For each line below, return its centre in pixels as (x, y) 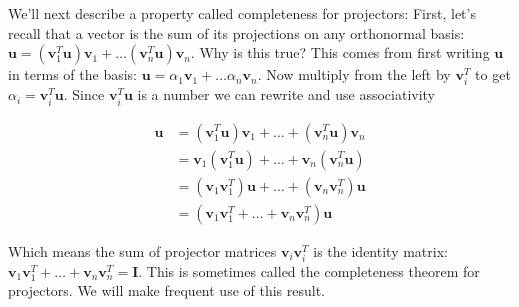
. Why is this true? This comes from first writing (340, 52)
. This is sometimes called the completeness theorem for (309, 270)
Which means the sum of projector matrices (142, 250)
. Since (84, 94)
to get (493, 74)
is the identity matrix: (380, 250)
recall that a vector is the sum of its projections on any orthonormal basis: (236, 32)
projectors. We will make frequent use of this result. (167, 290)
